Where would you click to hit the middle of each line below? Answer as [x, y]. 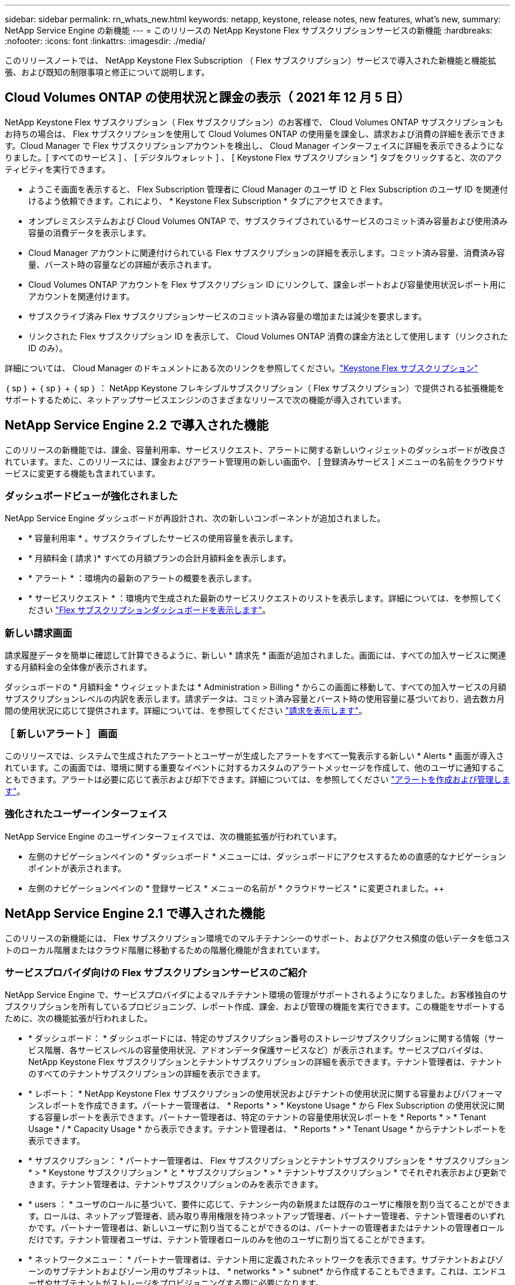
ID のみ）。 [48, 348]
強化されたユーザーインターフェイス [86, 814]
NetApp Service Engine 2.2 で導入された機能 [137, 425]
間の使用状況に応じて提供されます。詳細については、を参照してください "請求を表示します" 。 [186, 711]
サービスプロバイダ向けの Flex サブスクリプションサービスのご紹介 [156, 972]
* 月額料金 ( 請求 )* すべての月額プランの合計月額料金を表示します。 [160, 558]
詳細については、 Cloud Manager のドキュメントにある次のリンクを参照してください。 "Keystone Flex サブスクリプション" [242, 368]
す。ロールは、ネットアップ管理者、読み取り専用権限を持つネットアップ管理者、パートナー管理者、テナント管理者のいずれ [267, 1216]
